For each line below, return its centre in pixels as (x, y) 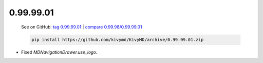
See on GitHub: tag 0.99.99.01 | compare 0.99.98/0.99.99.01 (82, 27)
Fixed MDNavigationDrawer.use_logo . (59, 52)
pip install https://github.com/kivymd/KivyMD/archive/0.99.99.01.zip (118, 39)
